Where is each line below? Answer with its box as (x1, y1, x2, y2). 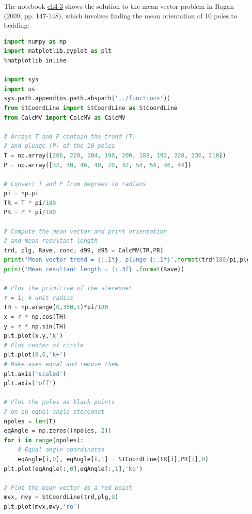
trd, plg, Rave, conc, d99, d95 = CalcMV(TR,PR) (4, 247, 164, 254)
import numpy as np (4, 38, 66, 45)
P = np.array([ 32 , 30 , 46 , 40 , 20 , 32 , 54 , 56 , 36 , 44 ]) (4, 161, 191, 169)
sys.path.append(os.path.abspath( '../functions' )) (4, 95, 171, 102)
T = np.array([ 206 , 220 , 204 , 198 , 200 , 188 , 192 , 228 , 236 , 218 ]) (4, 152, 226, 159)
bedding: (4, 20, 30, 30)
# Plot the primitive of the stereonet (4, 285, 132, 292)
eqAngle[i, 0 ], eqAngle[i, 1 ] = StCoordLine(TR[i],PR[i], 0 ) (17, 455, 209, 463)
